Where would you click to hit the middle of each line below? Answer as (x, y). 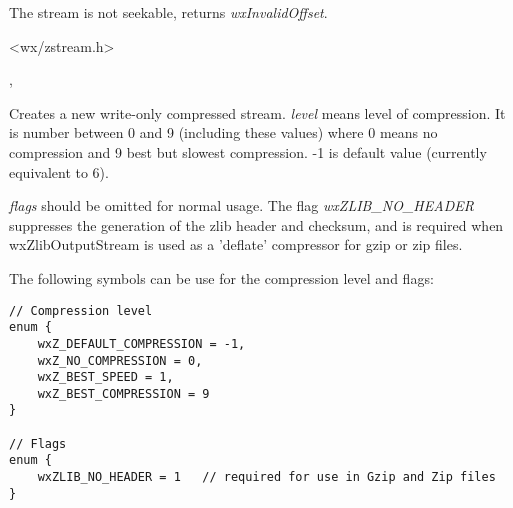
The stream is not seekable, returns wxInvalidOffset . (168, 12)
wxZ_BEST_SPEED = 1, (105, 377)
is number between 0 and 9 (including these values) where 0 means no (223, 132)
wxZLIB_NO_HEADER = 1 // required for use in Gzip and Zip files (266, 477)
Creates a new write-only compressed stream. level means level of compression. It (257, 112)
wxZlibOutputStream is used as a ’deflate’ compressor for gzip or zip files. (236, 244)
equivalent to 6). (59, 171)
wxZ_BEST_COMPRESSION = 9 (123, 393)
